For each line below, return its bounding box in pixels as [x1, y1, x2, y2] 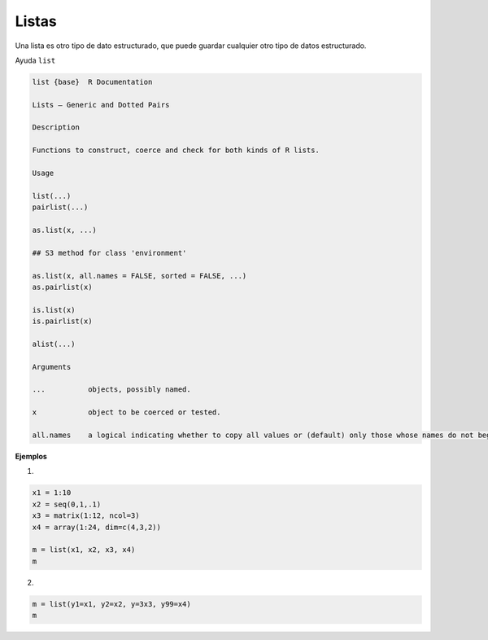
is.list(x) [32, 305, 76, 314]
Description [32, 123, 81, 132]
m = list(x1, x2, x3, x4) [32, 546, 136, 555]
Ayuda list [15, 55, 56, 65]
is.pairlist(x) [32, 317, 93, 326]
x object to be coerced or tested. [32, 408, 221, 417]
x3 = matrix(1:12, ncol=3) [32, 511, 140, 520]
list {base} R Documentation [32, 77, 153, 86]
